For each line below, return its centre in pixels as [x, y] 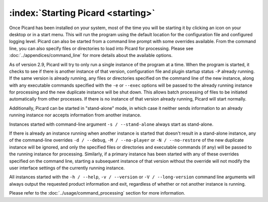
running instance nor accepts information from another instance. [75, 115]
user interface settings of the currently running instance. [67, 168]
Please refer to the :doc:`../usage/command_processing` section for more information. [97, 193]
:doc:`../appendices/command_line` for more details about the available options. [91, 55]
